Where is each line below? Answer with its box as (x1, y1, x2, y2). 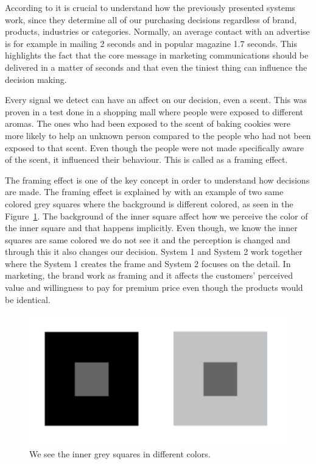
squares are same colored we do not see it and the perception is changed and (5, 233, 290, 246)
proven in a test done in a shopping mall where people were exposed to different (5, 105, 303, 118)
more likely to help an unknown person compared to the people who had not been (5, 129, 311, 141)
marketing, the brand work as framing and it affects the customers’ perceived (5, 269, 293, 282)
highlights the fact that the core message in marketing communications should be (5, 49, 309, 62)
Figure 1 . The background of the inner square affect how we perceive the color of (5, 209, 308, 222)
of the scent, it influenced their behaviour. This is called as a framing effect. (5, 153, 288, 166)
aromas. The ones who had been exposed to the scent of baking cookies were (5, 117, 291, 130)
